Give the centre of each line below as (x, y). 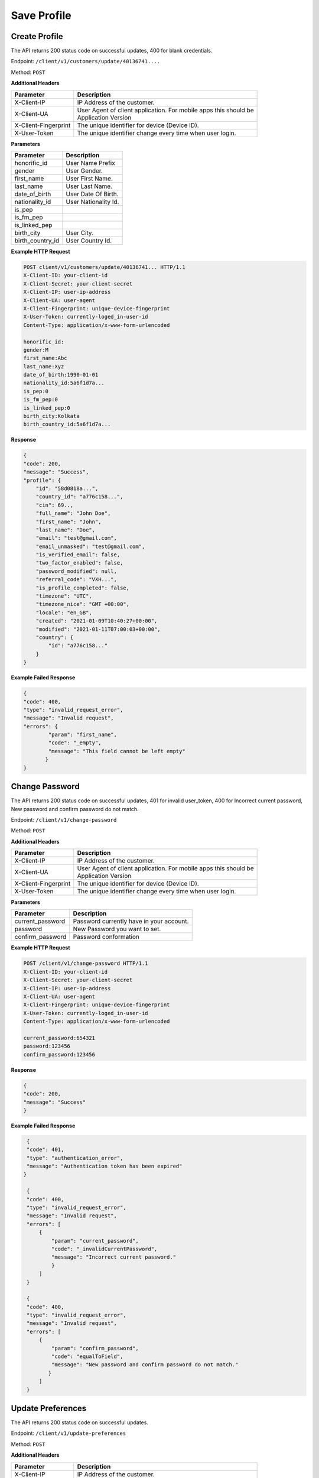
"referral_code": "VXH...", (77, 580)
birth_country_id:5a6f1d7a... (67, 424)
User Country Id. (89, 241)
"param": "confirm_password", (95, 1348)
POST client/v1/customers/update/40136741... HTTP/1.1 (104, 267)
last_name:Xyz (44, 366)
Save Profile (41, 15)
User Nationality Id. (92, 202)
